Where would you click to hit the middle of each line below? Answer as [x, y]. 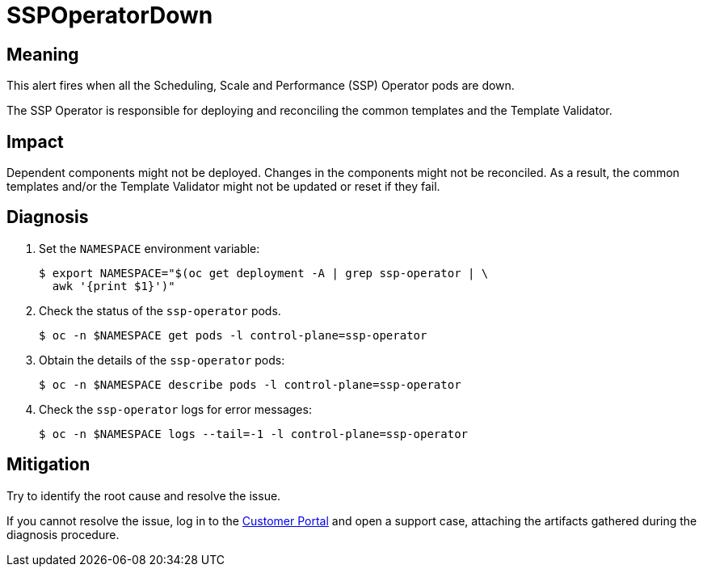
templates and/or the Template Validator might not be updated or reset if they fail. [223, 187]
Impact [35, 141]
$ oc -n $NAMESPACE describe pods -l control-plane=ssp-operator [250, 384]
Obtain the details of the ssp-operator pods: [162, 360]
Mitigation [48, 465]
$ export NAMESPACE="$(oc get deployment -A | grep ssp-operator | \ [264, 273]
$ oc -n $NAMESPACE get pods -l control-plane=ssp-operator [233, 335]
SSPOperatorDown [110, 15]
